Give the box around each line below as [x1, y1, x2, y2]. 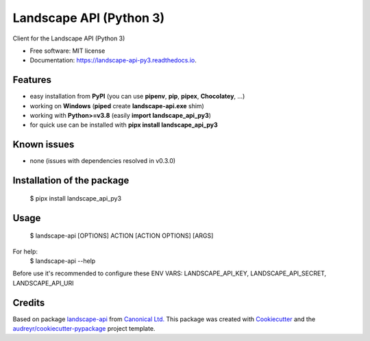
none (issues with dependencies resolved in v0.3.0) [29, 157, 176, 165]
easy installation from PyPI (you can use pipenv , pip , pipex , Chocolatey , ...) [29, 92, 245, 101]
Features [12, 74, 51, 86]
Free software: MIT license [29, 47, 106, 55]
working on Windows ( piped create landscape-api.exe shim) [29, 101, 205, 110]
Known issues [12, 139, 75, 151]
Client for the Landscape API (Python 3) [12, 34, 125, 42]
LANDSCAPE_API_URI [12, 279, 74, 287]
